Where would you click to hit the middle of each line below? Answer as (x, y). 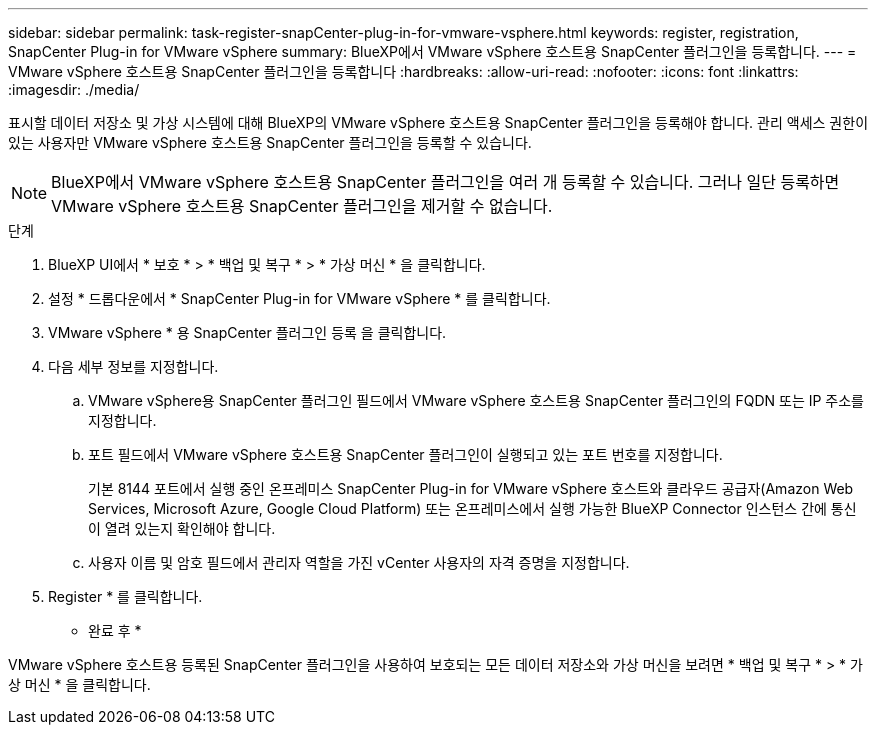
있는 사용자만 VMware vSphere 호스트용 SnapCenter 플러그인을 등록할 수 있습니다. (270, 142)
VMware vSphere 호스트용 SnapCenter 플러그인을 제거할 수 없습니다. (302, 206)
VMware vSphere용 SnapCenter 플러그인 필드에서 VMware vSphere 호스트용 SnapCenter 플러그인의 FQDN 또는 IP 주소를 (476, 400)
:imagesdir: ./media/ (74, 89)
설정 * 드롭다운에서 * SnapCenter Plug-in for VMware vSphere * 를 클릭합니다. (299, 298)
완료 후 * (115, 630)
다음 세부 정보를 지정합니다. (133, 366)
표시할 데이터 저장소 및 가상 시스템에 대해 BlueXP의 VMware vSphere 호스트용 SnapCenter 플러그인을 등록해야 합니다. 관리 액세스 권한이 (438, 122)
